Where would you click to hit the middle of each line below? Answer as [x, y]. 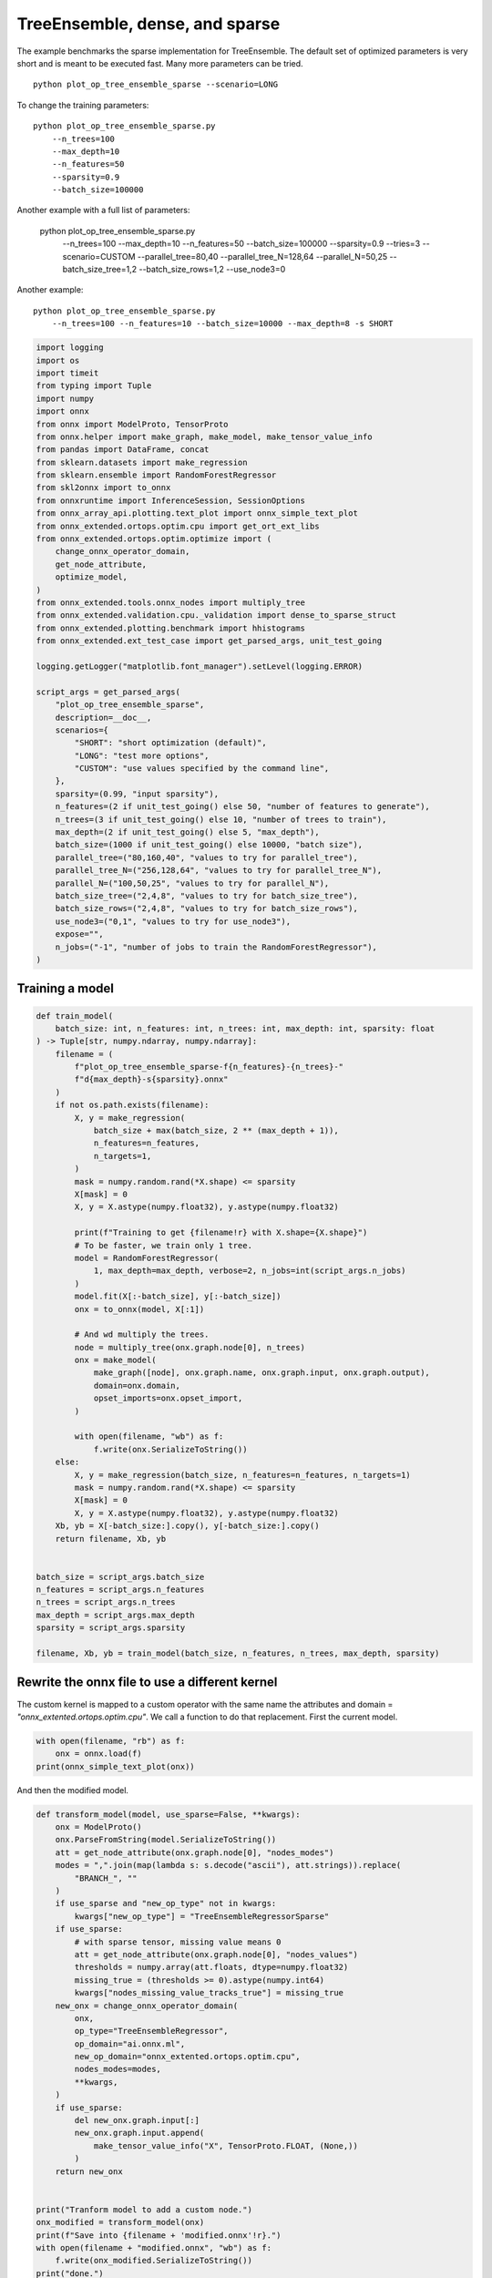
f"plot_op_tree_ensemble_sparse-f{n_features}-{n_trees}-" [209, 1067]
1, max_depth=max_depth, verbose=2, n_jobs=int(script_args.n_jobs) [250, 1271]
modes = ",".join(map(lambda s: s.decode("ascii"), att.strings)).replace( [228, 1865]
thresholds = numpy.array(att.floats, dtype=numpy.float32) [211, 1967]
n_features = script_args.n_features [120, 1590]
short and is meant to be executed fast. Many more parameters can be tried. [160, 63]
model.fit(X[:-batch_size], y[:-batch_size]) [178, 1297]
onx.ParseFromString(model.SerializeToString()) [166, 1840]
